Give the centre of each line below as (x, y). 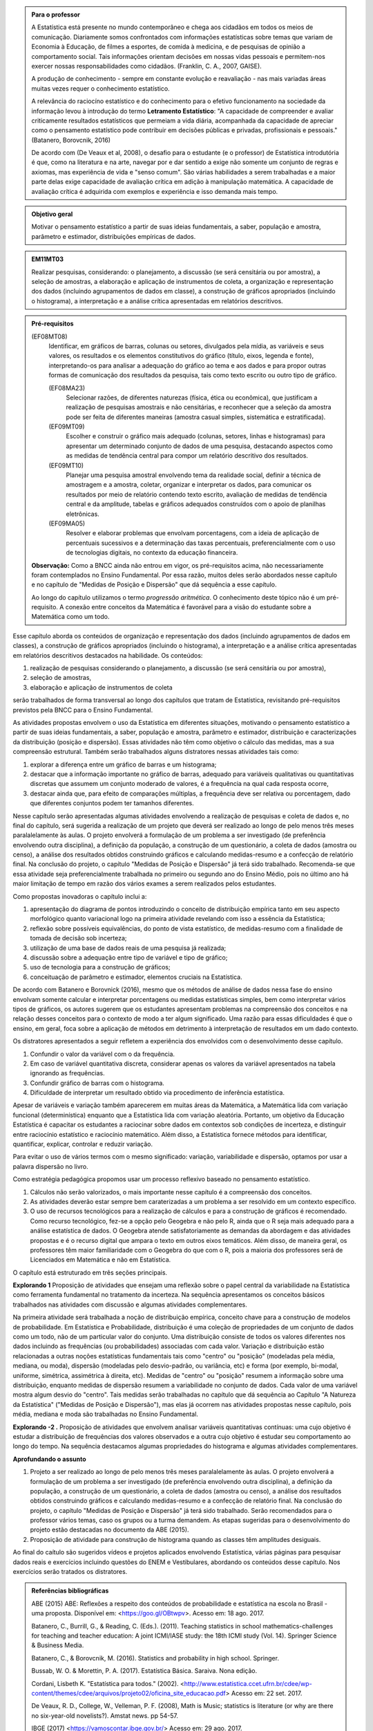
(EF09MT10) (66, 465)
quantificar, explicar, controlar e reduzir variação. (83, 1144)
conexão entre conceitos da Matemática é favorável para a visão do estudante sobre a (188, 607)
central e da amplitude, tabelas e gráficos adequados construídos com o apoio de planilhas (196, 504)
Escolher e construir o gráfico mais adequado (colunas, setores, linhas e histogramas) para (196, 436)
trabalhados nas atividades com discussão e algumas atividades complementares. (130, 1304)
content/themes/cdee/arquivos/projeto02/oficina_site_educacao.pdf (128, 1693)
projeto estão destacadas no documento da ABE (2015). (109, 1530)
